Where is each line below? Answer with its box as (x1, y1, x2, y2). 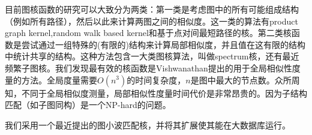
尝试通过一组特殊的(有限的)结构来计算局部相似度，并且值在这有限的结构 (21, 38, 305, 50)
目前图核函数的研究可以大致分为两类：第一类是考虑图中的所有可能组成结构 (5, 3, 299, 15)
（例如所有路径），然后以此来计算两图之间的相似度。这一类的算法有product (5, 14, 298, 27)
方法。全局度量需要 (21, 73, 97, 86)
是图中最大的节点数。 (190, 73, 275, 86)
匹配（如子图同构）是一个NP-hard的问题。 (5, 98, 171, 111)
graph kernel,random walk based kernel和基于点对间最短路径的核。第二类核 (5, 26, 292, 39)
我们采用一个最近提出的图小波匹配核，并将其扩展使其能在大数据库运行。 (5, 118, 290, 131)
